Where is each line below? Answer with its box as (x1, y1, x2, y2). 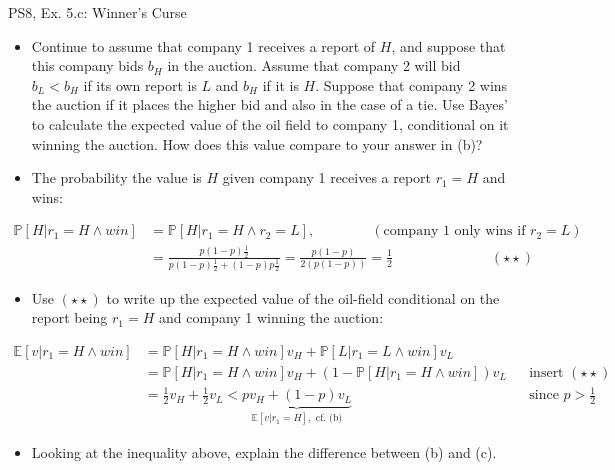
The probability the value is (31, 167, 202, 188)
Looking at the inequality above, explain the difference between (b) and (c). (31, 441, 497, 462)
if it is (262, 74, 299, 95)
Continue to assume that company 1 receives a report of (31, 35, 376, 56)
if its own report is (83, 74, 197, 95)
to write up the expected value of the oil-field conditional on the (106, 287, 500, 308)
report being (31, 307, 108, 328)
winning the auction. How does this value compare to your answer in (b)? (31, 133, 483, 154)
